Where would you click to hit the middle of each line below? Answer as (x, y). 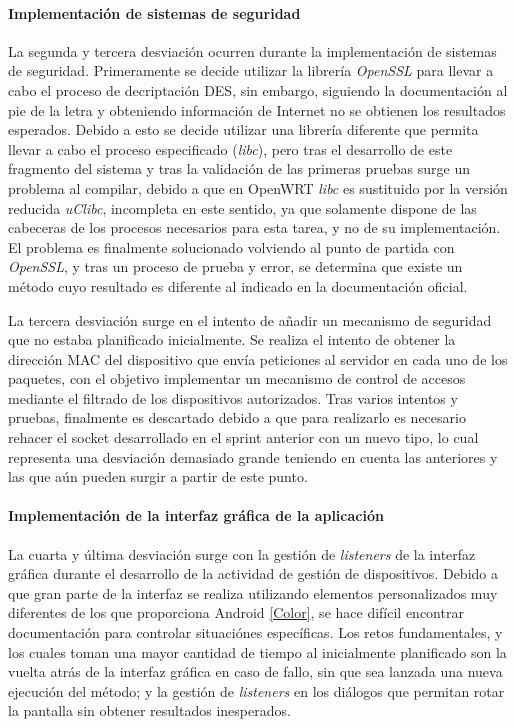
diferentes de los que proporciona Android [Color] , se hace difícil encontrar (236, 612)
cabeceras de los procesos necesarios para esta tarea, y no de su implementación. (254, 227)
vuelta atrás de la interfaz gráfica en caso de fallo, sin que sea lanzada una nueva (255, 671)
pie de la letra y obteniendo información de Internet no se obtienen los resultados (257, 109)
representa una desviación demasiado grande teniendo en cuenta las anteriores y (253, 456)
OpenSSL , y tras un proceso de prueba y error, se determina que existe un (235, 266)
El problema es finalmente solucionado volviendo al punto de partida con (231, 246)
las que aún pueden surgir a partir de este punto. (158, 476)
